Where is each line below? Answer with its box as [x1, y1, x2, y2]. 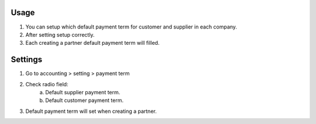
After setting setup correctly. [25, 31, 95, 38]
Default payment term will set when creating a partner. [25, 108, 157, 115]
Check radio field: [25, 80, 68, 87]
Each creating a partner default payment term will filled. [25, 40, 160, 47]
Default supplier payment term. [45, 88, 121, 95]
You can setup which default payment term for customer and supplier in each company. [25, 23, 237, 30]
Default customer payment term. [45, 97, 124, 104]
